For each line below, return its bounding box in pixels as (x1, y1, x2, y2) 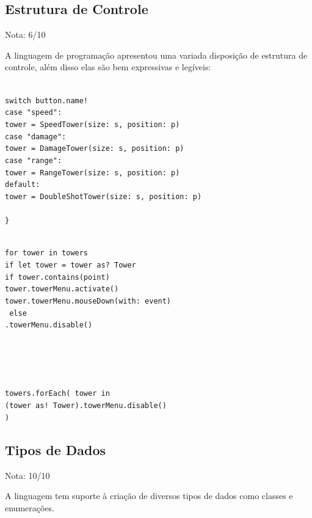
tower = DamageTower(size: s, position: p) (5, 144, 184, 153)
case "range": (5, 156, 62, 165)
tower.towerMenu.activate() (5, 285, 119, 294)
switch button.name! (5, 96, 89, 105)
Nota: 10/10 (5, 469, 50, 481)
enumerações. (5, 501, 54, 514)
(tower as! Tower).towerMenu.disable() (5, 401, 167, 410)
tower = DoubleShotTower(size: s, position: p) (5, 192, 202, 201)
